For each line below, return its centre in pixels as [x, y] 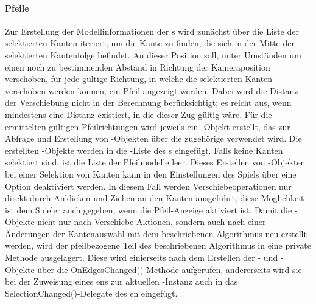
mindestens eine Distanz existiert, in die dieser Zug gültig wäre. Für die [139, 114]
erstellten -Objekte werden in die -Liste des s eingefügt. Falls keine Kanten [144, 150]
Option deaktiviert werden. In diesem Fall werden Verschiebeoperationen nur [148, 186]
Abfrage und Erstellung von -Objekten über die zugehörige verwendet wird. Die [153, 138]
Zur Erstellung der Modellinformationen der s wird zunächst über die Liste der [152, 31]
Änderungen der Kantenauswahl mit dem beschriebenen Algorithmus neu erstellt [156, 233]
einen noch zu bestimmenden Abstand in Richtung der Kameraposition [138, 67]
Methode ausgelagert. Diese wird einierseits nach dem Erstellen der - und [142, 257]
